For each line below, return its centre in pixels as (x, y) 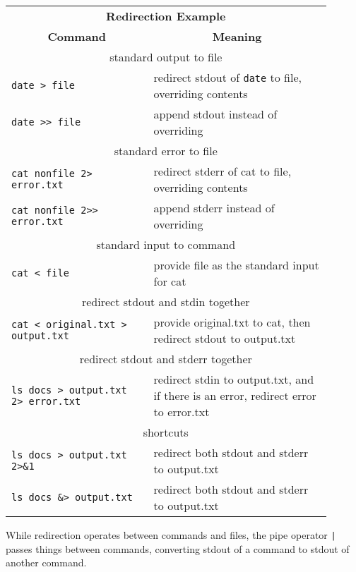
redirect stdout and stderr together (166, 359)
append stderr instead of (214, 208)
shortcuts (166, 432)
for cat (170, 281)
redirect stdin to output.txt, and (234, 379)
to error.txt (182, 412)
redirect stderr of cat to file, (222, 171)
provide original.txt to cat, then (232, 322)
